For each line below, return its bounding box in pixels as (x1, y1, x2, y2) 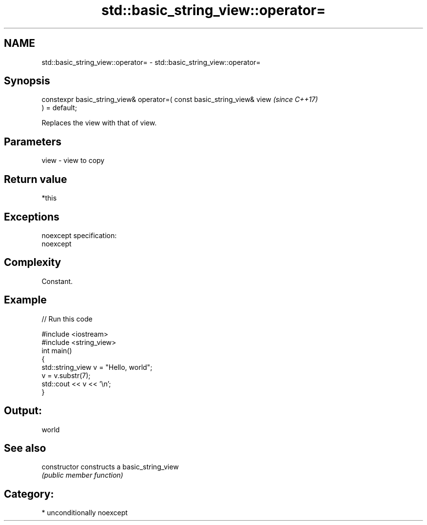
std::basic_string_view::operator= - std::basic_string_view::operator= (41, 58, 261, 66)
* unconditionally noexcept (41, 508, 128, 517)
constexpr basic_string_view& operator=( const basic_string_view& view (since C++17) (41, 95, 318, 104)
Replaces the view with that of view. (41, 119, 157, 127)
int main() (41, 346, 72, 355)
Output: (4, 404, 42, 417)
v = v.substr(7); (41, 371, 91, 380)
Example (4, 294, 47, 306)
